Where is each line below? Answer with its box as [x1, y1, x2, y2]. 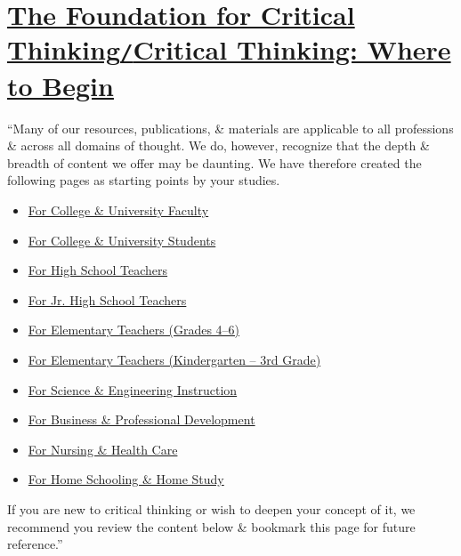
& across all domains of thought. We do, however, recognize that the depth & [7, 136, 430, 155]
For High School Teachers [28, 261, 168, 279]
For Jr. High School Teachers [28, 290, 187, 309]
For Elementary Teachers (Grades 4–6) [28, 320, 240, 339]
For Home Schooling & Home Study [28, 470, 224, 488]
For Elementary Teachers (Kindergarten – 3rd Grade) [28, 350, 321, 368]
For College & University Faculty [28, 201, 209, 219]
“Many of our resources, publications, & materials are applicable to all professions [7, 118, 454, 137]
